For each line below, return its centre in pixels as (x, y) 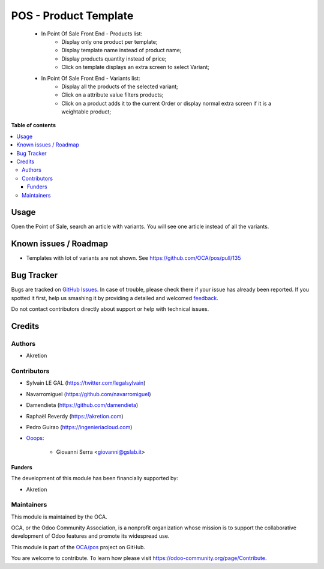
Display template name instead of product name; (121, 50)
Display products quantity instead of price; (114, 59)
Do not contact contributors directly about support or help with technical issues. (110, 309)
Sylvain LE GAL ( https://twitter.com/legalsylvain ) (86, 383)
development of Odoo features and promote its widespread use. (90, 536)
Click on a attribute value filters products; (112, 95)
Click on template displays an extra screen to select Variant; (136, 67)
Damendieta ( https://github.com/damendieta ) (82, 405)
